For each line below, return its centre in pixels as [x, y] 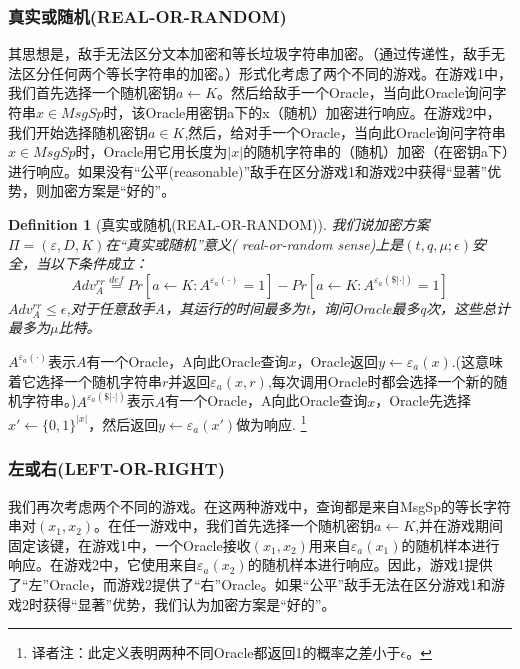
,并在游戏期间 [459, 525]
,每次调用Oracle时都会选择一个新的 [380, 380]
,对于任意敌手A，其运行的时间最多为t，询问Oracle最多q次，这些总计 [288, 307]
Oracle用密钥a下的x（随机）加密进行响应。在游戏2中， [323, 112]
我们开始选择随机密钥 [78, 131]
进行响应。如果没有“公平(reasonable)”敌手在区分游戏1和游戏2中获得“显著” [248, 170]
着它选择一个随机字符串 [85, 380]
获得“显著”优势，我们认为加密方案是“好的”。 [189, 603]
